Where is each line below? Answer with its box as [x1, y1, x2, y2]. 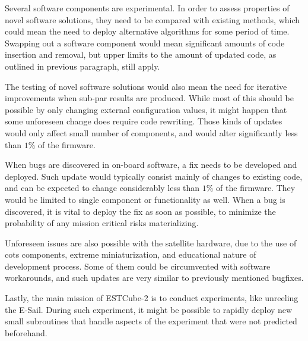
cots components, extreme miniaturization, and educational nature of [5, 248, 256, 261]
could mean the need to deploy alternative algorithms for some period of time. [5, 25, 290, 37]
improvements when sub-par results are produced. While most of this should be [5, 92, 294, 104]
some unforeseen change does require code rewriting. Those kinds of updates [5, 115, 282, 127]
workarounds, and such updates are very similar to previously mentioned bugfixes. [5, 271, 304, 284]
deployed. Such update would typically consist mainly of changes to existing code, [5, 170, 303, 182]
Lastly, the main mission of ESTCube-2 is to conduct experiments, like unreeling [5, 292, 299, 304]
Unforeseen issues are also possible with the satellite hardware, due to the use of [5, 236, 297, 249]
